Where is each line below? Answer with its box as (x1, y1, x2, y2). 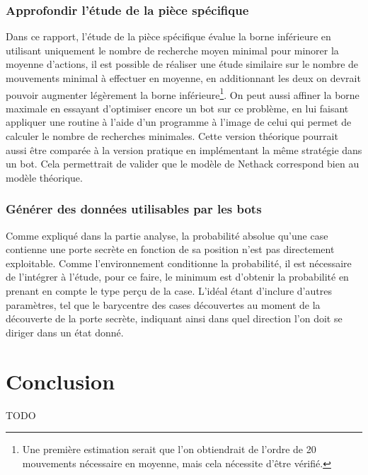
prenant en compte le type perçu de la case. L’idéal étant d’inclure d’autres (6, 283, 332, 298)
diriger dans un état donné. (6, 324, 124, 339)
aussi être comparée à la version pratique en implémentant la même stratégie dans (6, 142, 362, 157)
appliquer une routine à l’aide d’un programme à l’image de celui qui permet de (6, 115, 352, 129)
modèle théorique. (6, 170, 83, 184)
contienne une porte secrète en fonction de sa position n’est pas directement (6, 242, 335, 257)
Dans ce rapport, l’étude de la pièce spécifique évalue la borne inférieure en (6, 29, 331, 44)
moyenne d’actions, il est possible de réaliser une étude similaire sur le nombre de (6, 57, 359, 71)
